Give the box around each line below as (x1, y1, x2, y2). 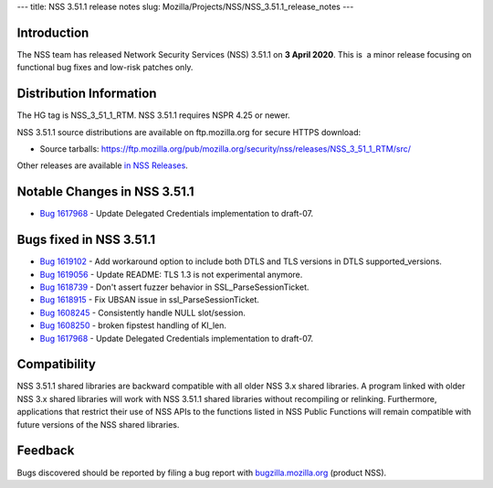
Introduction (16, 25, 89, 40)
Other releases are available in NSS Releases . (16, 160, 189, 171)
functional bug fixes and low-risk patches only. (16, 62, 194, 73)
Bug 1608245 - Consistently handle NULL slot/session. (39, 307, 246, 318)
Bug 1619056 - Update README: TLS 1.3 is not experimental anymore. (39, 269, 303, 280)
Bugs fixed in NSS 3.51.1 (16, 232, 156, 248)
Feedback (16, 443, 75, 459)
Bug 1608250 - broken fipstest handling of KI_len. (39, 320, 227, 331)
